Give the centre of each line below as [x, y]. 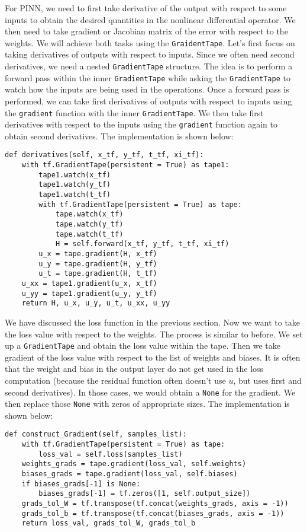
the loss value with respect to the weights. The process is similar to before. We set [154, 334]
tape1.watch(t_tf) [75, 195]
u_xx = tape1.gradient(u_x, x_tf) [89, 283]
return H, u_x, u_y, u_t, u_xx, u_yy [96, 303]
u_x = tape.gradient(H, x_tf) [98, 254]
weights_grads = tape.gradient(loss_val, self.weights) [134, 464]
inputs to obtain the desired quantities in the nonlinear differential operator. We [150, 19]
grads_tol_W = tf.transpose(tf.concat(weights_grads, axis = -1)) [155, 504]
